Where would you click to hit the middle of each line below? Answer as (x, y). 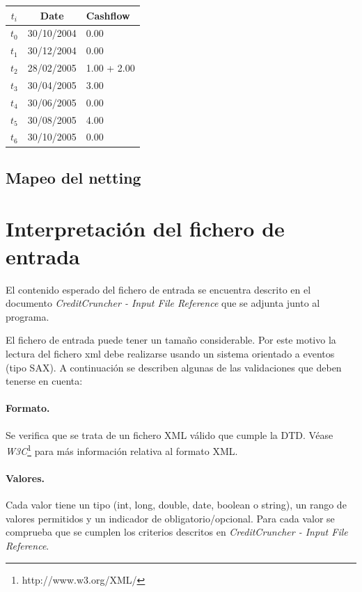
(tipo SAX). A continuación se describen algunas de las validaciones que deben (174, 367)
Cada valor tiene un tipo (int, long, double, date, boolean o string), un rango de (176, 505)
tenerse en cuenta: (44, 381)
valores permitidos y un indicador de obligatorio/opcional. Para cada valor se (170, 518)
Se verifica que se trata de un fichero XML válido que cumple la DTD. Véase (170, 434)
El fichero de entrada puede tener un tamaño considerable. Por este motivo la (171, 340)
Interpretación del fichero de (145, 229)
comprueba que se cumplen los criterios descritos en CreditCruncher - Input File (177, 532)
